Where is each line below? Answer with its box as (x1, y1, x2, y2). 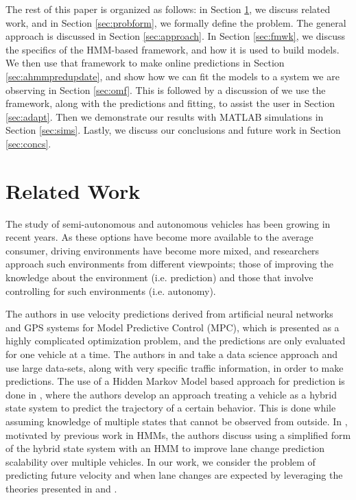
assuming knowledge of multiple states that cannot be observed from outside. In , (5, 414, 348, 428)
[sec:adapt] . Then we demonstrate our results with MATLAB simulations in (5, 109, 324, 123)
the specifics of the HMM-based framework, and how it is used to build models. (5, 42, 340, 56)
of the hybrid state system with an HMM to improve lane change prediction (5, 441, 325, 455)
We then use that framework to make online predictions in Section (5, 56, 285, 70)
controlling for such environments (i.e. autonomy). (5, 283, 216, 298)
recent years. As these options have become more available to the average (5, 230, 313, 244)
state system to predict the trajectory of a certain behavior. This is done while (5, 401, 336, 415)
